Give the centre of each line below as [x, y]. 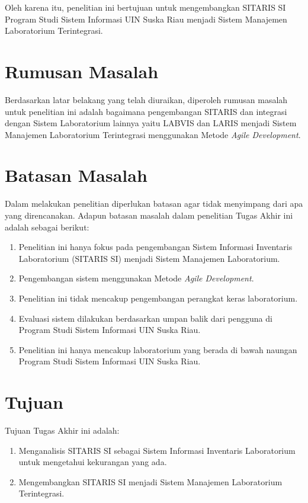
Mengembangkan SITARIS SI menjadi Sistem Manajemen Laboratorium [150, 481]
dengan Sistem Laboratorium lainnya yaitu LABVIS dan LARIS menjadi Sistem [151, 123]
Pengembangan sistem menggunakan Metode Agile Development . [136, 278]
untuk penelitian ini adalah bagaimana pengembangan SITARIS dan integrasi [146, 111]
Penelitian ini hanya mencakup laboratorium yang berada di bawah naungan [158, 349]
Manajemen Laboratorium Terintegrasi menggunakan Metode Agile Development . [153, 134]
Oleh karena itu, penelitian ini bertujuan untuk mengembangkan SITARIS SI [145, 7]
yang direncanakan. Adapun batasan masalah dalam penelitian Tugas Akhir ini [149, 215]
